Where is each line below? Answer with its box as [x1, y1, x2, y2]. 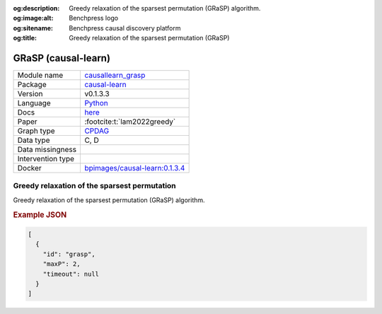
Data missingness [17, 145, 77, 155]
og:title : [13, 34, 37, 42]
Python [84, 98, 109, 108]
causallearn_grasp [84, 71, 146, 81]
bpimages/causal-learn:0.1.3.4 [84, 163, 185, 173]
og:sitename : [13, 23, 53, 32]
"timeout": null [42, 269, 99, 278]
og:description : [13, 4, 60, 12]
